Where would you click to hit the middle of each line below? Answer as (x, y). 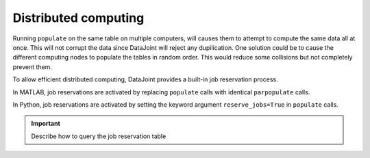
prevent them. (33, 67)
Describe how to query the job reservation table (99, 136)
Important (46, 124)
